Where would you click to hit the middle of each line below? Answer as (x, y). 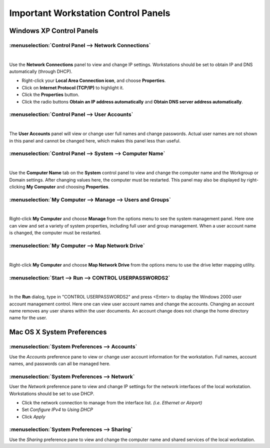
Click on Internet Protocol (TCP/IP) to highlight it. (73, 87)
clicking (17, 186)
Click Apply (33, 416)
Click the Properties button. (50, 94)
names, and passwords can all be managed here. (60, 363)
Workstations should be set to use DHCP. (52, 393)
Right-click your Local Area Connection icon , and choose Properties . (94, 80)
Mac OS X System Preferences (58, 332)
